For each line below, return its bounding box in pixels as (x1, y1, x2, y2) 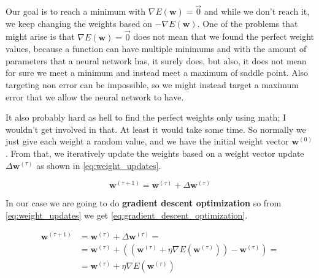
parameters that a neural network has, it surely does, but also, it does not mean (6, 54, 307, 67)
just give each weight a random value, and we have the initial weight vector (6, 135, 289, 148)
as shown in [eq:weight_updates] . (36, 159, 161, 171)
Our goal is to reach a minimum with (6, 5, 146, 18)
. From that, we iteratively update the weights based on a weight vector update (6, 146, 304, 159)
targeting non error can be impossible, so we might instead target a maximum (6, 78, 299, 91)
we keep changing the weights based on (6, 17, 152, 29)
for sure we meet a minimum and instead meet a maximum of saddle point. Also (6, 66, 309, 79)
